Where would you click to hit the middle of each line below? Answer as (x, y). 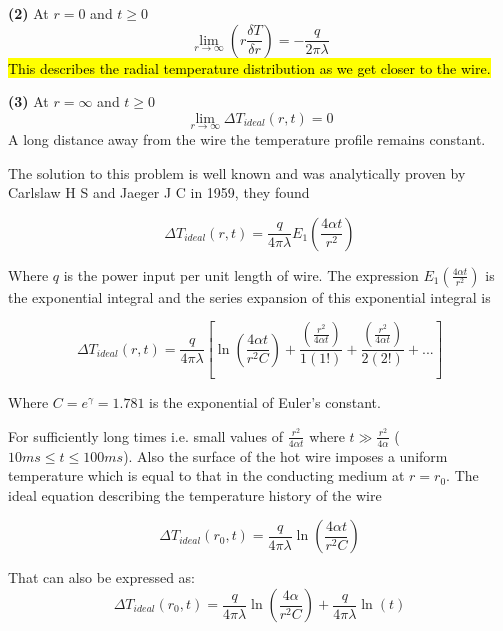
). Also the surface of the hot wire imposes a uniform (285, 455)
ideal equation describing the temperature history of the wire (195, 494)
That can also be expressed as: (101, 577)
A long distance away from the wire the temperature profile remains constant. (247, 139)
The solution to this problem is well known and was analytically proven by (237, 172)
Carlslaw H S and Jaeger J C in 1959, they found (159, 192)
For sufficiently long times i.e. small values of (146, 435)
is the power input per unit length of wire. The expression (241, 274)
